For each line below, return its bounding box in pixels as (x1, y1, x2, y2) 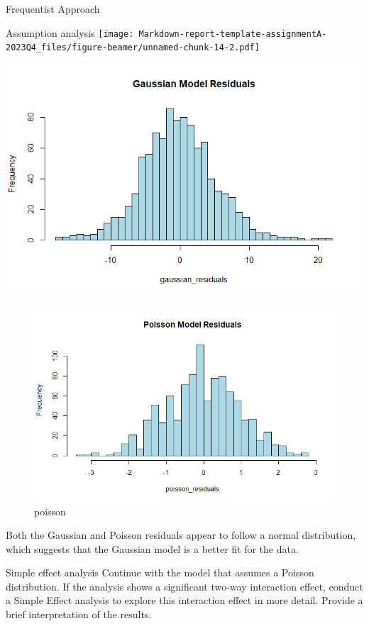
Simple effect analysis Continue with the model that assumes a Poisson (6, 565, 314, 580)
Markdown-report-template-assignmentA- (138, 28, 327, 39)
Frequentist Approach (6, 1, 100, 16)
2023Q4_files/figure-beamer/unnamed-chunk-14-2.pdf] (6, 43, 260, 53)
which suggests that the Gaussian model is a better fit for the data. (6, 541, 299, 556)
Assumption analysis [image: (6, 25, 134, 40)
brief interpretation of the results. (6, 607, 152, 622)
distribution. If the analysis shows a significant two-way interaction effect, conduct (6, 579, 363, 593)
